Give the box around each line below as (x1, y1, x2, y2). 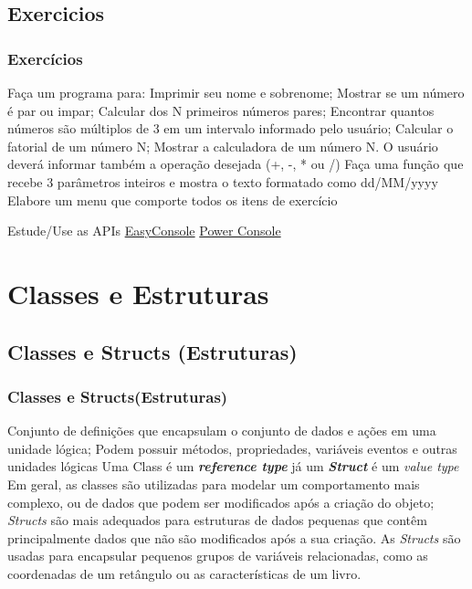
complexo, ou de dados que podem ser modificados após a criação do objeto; (7, 492, 435, 511)
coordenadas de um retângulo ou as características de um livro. (7, 563, 362, 583)
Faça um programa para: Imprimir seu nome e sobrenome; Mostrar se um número (7, 83, 465, 101)
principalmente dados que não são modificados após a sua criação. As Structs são (7, 528, 461, 547)
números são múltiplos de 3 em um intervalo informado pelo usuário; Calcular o (7, 119, 454, 138)
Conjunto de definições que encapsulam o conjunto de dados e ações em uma (7, 421, 436, 440)
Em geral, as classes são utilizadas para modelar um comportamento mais (7, 474, 420, 493)
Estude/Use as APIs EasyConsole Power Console (7, 221, 281, 240)
